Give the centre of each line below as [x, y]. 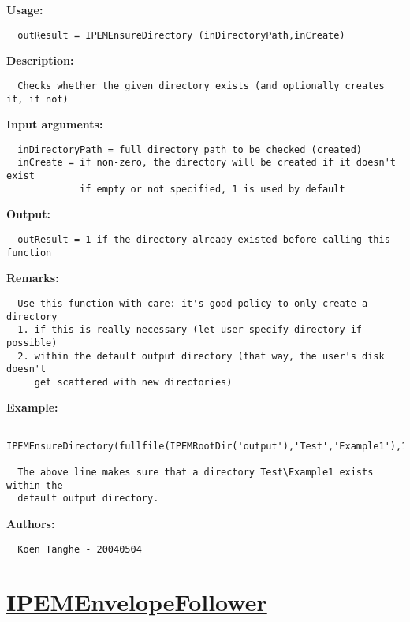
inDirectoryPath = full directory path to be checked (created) [190, 149]
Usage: [25, 9]
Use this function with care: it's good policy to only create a [193, 303]
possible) [32, 343]
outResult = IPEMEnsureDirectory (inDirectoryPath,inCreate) [181, 35]
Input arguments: [55, 124]
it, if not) [37, 99]
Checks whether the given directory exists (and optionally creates [201, 86]
